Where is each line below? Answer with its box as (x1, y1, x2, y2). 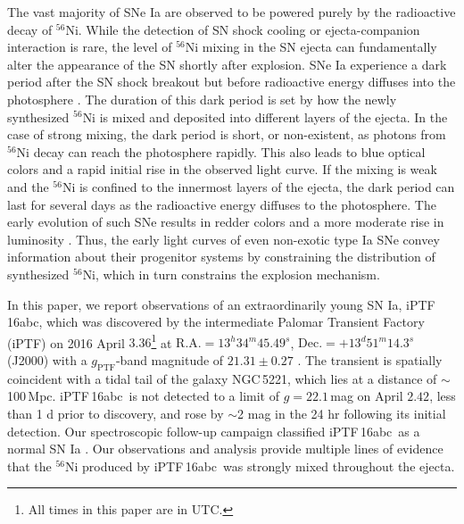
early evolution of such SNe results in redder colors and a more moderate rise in (7, 212, 444, 231)
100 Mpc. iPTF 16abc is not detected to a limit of (7, 387, 279, 405)
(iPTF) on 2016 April (7, 333, 125, 352)
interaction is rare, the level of (7, 37, 172, 56)
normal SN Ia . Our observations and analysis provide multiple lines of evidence (7, 439, 443, 458)
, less (429, 387, 456, 405)
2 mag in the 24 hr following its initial (237, 403, 446, 422)
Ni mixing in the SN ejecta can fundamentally (185, 37, 437, 56)
